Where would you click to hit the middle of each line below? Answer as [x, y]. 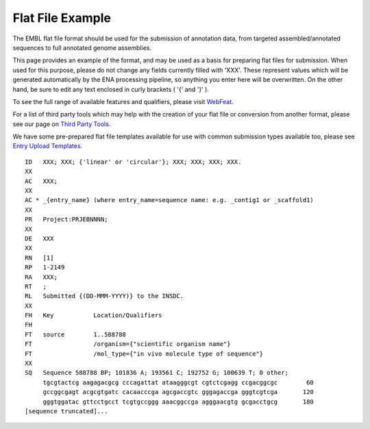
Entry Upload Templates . [48, 146]
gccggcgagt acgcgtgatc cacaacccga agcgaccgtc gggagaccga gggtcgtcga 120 [178, 392]
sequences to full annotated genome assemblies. [82, 47]
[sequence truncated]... [66, 411]
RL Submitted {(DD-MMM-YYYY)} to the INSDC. [104, 296]
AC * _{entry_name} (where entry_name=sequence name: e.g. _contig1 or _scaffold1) [170, 200]
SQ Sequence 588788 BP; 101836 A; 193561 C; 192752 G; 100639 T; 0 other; [157, 373]
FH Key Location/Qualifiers [94, 316]
